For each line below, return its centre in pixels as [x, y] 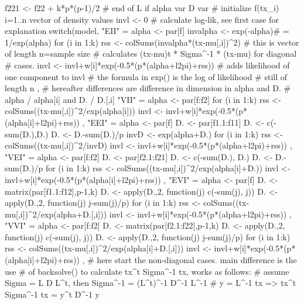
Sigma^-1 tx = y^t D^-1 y [52, 294]
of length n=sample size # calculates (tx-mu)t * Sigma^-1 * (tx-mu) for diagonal [151, 53]
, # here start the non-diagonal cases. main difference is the [189, 260]
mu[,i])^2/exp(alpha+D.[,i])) [56, 214]
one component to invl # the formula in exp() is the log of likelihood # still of [146, 76]
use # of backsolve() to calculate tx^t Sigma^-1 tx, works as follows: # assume [147, 271]
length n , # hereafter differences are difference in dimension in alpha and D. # [148, 88]
